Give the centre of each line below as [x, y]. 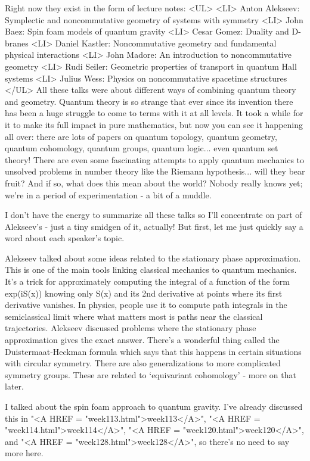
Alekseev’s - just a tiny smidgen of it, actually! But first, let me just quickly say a [154, 226]
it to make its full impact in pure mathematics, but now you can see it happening [154, 124]
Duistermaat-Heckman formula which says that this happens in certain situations [153, 351]
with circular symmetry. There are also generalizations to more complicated [143, 363]
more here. [24, 453]
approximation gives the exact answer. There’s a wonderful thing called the [142, 340]
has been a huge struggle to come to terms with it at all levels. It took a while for [154, 113]
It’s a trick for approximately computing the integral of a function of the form [147, 281]
